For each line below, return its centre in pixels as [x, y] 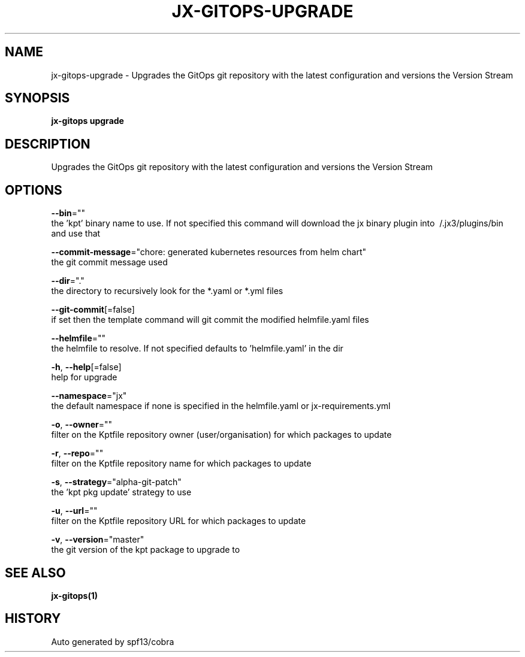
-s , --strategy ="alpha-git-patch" [116, 482]
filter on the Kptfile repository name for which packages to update [181, 464]
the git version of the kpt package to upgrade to [146, 550]
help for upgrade [84, 377]
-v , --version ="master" [98, 540]
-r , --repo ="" [77, 453]
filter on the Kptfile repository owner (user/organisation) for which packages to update [221, 435]
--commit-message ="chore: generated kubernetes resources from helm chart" [209, 252]
